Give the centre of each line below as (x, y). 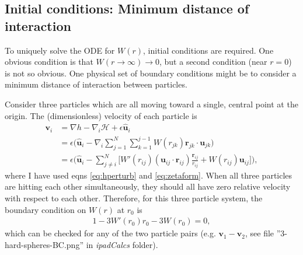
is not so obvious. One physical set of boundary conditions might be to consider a (151, 73)
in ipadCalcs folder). (122, 244)
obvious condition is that (49, 62)
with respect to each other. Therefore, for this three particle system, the (134, 198)
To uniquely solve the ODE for (60, 50)
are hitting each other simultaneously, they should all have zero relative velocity (148, 186)
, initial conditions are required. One (208, 50)
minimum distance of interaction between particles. (96, 84)
